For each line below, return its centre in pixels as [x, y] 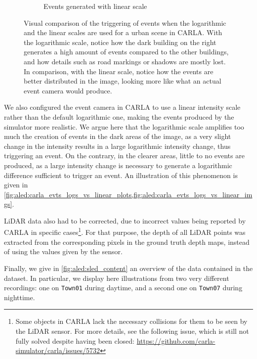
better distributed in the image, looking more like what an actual [123, 81]
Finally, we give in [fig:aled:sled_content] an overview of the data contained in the [128, 268]
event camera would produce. [68, 90]
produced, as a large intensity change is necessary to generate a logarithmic [118, 165]
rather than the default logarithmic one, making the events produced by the [119, 116]
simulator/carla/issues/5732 [58, 350]
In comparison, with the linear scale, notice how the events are [119, 71]
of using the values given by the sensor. [63, 251]
